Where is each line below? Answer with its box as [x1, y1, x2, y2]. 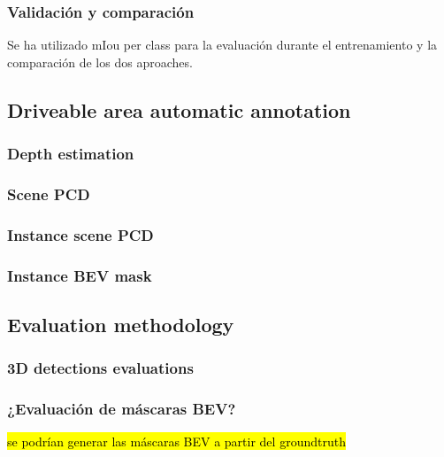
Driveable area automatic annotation [7, 96, 351, 123]
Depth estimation [7, 143, 134, 165]
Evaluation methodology [7, 310, 234, 337]
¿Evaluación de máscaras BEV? [7, 398, 236, 420]
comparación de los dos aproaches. [7, 52, 193, 71]
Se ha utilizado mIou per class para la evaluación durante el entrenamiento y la [7, 35, 438, 54]
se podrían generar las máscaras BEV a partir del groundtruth [7, 432, 346, 451]
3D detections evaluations [7, 357, 194, 379]
